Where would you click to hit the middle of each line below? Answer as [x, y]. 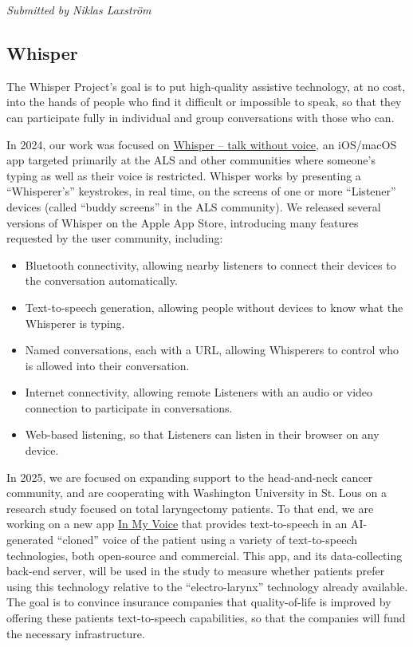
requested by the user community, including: [115, 238]
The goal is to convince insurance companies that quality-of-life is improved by [199, 602]
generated [30, 540]
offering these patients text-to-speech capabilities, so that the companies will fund [206, 618]
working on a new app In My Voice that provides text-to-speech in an [177, 524]
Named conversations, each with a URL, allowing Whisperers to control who [212, 350]
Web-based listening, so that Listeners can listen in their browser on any [202, 434]
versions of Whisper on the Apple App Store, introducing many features [183, 222]
